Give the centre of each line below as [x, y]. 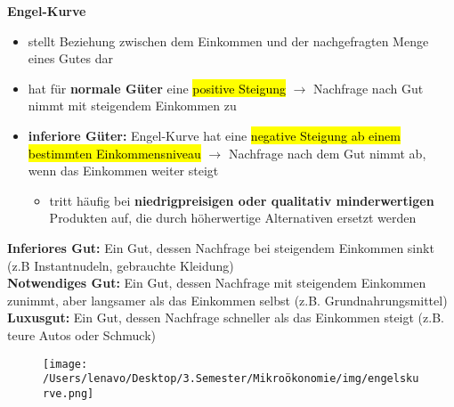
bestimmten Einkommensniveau [114, 153]
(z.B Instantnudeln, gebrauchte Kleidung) [121, 265]
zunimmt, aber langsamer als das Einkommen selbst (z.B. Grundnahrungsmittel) [227, 300]
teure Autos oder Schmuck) [81, 334]
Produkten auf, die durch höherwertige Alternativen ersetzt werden [233, 218]
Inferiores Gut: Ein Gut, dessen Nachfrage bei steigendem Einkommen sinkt [221, 247]
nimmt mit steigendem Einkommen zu [132, 106]
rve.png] [69, 393]
